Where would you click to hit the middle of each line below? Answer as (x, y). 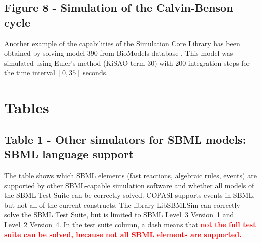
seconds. (96, 73)
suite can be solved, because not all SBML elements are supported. (123, 234)
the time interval (30, 73)
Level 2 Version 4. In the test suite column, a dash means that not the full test (130, 224)
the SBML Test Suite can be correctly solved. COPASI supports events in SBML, (130, 195)
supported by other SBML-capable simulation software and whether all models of (129, 185)
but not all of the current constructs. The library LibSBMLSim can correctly (122, 205)
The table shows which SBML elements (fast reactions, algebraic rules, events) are (130, 175)
